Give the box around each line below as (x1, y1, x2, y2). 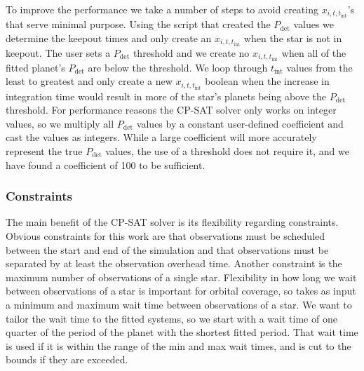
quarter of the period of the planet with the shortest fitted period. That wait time (6, 325, 358, 339)
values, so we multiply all (6, 116, 114, 130)
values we (293, 17, 335, 32)
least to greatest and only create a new (6, 74, 173, 88)
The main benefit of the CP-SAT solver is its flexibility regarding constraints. (6, 215, 339, 229)
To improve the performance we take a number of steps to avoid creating (6, 2, 318, 16)
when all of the (281, 45, 346, 60)
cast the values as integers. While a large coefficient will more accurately (6, 130, 317, 144)
